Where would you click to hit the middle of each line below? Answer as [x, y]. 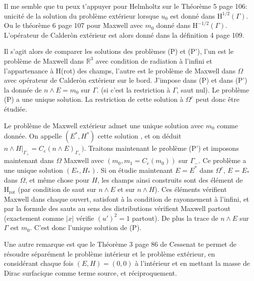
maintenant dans [29, 160]
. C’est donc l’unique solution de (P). [86, 227]
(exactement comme [34, 218]
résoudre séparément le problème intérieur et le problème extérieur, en [110, 253]
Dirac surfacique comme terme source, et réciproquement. [90, 272]
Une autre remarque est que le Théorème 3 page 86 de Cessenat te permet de [120, 244]
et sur [126, 189]
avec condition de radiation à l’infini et [154, 60]
